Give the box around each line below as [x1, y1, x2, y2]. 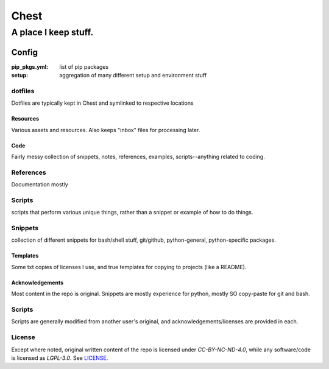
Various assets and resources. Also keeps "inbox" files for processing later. [11, 126, 200, 133]
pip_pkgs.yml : [11, 63, 49, 70]
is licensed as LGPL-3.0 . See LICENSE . [11, 354, 108, 362]
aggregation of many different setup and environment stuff [59, 72, 207, 79]
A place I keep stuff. [11, 27, 94, 38]
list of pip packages [59, 63, 109, 70]
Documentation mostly [11, 181, 68, 188]
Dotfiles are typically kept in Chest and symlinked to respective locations [11, 99, 194, 107]
